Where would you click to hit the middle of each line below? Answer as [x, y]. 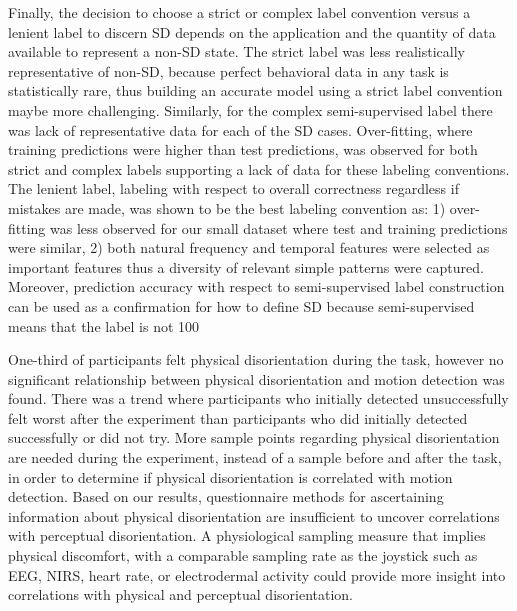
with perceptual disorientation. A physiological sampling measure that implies [247, 535]
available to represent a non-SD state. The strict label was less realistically [237, 51]
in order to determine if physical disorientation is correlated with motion [230, 476]
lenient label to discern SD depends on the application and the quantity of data [252, 31]
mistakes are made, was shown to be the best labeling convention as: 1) [227, 207]
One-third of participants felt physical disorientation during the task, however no [256, 359]
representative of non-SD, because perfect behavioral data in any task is [228, 70]
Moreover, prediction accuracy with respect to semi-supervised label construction [256, 286]
